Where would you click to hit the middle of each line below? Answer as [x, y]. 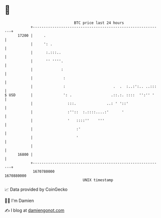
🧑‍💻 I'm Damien [19, 201]
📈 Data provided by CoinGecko [36, 189]
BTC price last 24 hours [99, 23]
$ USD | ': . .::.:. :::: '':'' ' [80, 95]
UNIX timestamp [98, 180]
